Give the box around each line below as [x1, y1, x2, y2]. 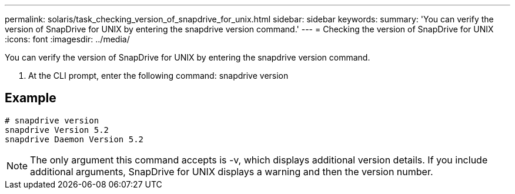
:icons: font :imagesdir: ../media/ [5, 34, 130, 44]
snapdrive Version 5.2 [5, 125, 109, 135]
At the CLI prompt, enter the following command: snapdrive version [28, 71, 289, 81]
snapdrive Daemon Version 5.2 [5, 134, 144, 144]
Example [5, 91, 56, 106]
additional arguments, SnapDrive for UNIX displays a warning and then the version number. [30, 165, 433, 178]
